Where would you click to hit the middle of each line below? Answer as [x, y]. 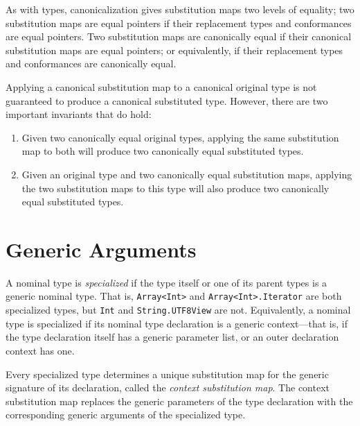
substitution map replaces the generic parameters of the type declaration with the [179, 401]
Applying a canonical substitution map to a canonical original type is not [161, 86]
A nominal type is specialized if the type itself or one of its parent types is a [166, 282]
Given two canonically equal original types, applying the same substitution [180, 137]
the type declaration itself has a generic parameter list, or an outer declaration [172, 337]
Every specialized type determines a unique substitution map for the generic [167, 374]
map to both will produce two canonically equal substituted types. [163, 151]
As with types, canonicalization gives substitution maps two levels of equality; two [180, 9]
